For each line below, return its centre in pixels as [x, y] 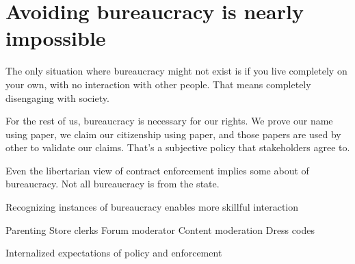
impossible [56, 38]
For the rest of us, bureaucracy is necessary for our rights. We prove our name [169, 121]
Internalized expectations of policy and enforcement [114, 253]
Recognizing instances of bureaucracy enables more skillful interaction [152, 207]
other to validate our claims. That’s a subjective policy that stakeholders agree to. [178, 147]
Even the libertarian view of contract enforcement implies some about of [157, 170]
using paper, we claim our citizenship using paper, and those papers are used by [173, 134]
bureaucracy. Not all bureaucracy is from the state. [113, 184]
